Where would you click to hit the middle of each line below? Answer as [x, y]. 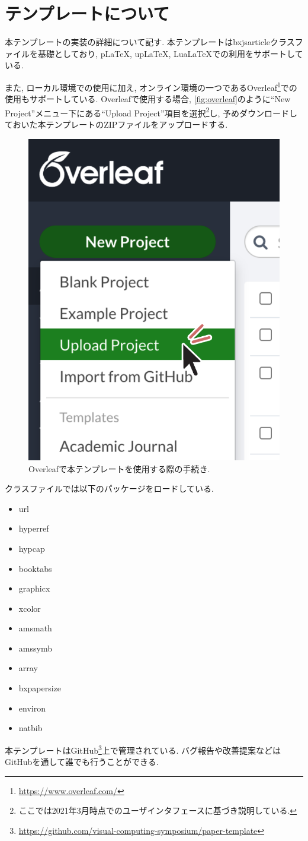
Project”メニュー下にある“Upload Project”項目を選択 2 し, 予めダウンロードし [151, 112]
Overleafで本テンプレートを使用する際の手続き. [119, 468]
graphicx [34, 588]
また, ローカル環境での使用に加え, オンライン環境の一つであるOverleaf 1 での [151, 86]
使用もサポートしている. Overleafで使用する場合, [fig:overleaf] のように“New [148, 99]
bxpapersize [40, 688]
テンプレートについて [87, 13]
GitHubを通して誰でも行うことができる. [82, 762]
